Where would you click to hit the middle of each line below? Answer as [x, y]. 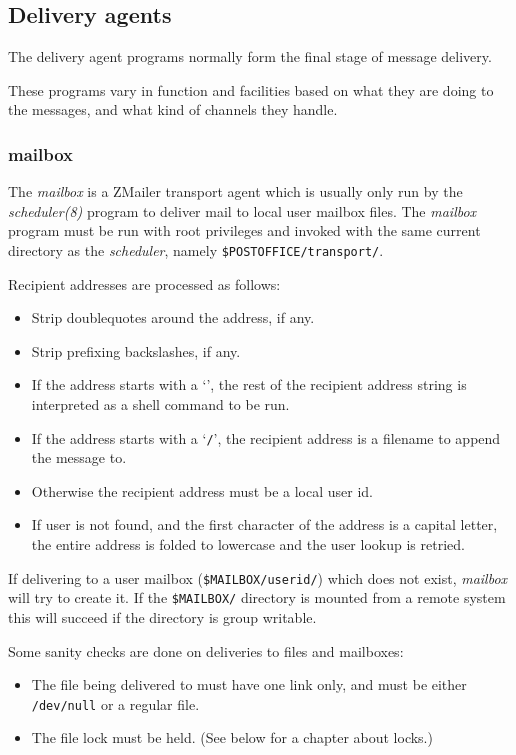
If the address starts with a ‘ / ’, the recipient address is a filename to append [266, 437]
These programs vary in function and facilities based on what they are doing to [251, 89]
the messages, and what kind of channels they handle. [173, 109]
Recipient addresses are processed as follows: [144, 283]
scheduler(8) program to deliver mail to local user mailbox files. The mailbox [242, 210]
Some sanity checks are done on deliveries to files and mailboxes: [206, 650]
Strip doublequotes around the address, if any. [173, 317]
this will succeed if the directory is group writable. [162, 616]
